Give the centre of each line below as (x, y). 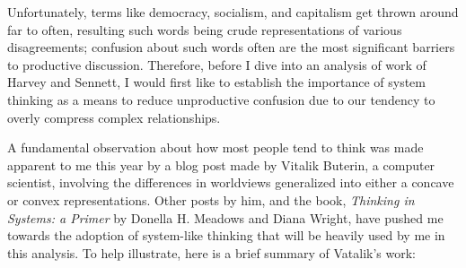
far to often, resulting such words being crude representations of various (205, 29)
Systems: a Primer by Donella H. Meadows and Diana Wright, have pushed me (225, 217)
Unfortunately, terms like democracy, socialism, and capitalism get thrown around (233, 12)
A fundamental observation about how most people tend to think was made (215, 147)
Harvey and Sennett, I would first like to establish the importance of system (216, 82)
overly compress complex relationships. (114, 117)
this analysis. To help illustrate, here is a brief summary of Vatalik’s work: (211, 252)
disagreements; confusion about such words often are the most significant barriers (231, 47)
